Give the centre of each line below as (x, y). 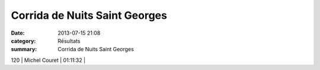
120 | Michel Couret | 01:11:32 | (48, 60)
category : (23, 41)
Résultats (69, 41)
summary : (24, 49)
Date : (18, 33)
